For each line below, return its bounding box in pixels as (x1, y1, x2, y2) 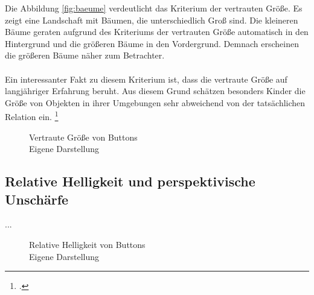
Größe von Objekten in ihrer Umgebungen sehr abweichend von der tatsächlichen (5, 96, 306, 109)
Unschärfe (5, 189, 69, 208)
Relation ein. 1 (5, 109, 59, 122)
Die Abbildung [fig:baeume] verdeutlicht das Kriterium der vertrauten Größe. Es (5, 2, 303, 14)
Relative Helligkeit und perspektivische (5, 172, 255, 191)
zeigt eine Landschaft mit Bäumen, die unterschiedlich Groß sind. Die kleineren (5, 13, 298, 26)
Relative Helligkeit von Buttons (29, 238, 146, 250)
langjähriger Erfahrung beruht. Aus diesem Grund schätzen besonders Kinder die (5, 84, 306, 97)
